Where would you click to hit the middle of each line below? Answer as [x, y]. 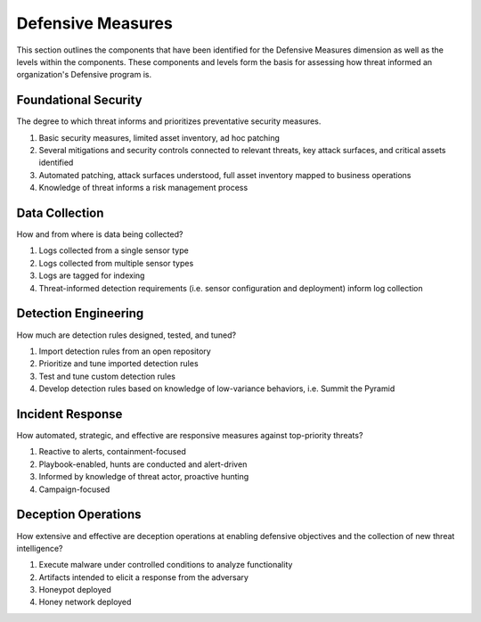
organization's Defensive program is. [84, 75]
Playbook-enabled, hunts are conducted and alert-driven [143, 464]
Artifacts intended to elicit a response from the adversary [144, 577]
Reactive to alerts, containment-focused [112, 452]
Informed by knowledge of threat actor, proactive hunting [144, 477]
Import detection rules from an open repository [125, 351]
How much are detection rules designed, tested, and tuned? [126, 335]
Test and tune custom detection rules [107, 376]
